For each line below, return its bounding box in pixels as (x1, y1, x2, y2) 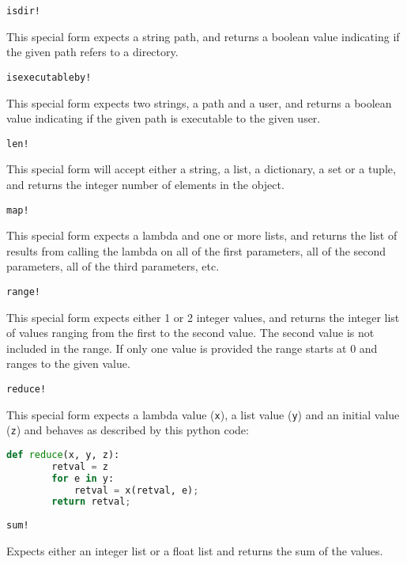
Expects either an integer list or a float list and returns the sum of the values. (6, 543, 383, 558)
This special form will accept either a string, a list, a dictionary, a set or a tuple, (6, 161, 396, 177)
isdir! (6, 6, 40, 17)
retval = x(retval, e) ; (73, 484, 199, 496)
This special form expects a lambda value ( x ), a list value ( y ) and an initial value (6, 406, 400, 422)
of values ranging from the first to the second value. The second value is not (6, 324, 375, 341)
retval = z (51, 460, 108, 472)
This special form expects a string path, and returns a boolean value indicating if (6, 28, 400, 44)
